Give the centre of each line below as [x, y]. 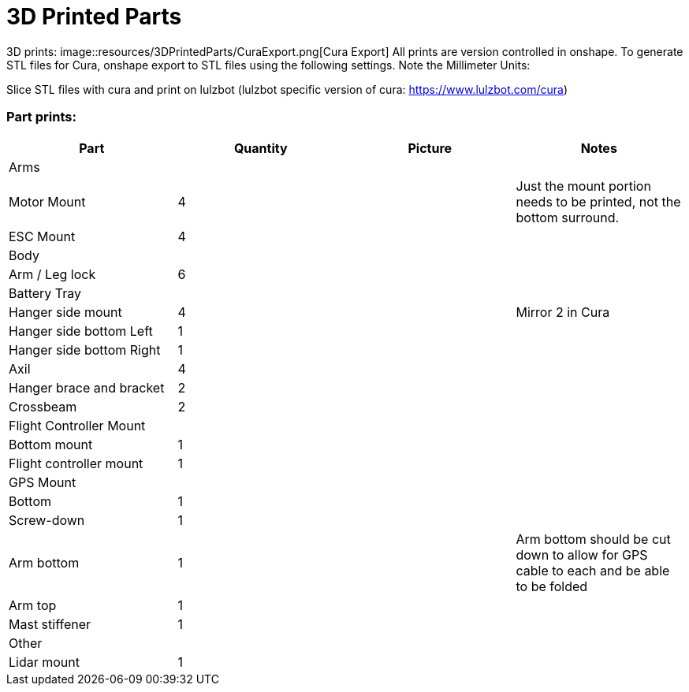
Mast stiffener [50, 624]
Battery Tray [45, 293]
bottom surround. [568, 217]
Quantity [261, 148]
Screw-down [47, 520]
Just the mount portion [583, 186]
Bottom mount [51, 444]
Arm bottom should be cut [593, 539]
